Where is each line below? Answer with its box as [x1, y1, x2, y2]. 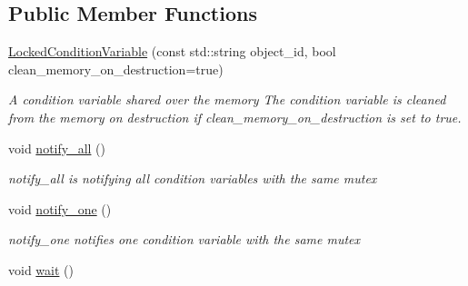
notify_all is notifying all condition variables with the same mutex [8, 169, 377, 188]
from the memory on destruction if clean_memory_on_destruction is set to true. [8, 107, 462, 126]
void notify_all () [8, 138, 105, 157]
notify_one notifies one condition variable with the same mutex [8, 230, 361, 249]
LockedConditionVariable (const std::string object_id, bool [8, 42, 336, 61]
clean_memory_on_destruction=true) [8, 59, 224, 78]
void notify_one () [8, 199, 112, 218]
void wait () [8, 260, 74, 279]
